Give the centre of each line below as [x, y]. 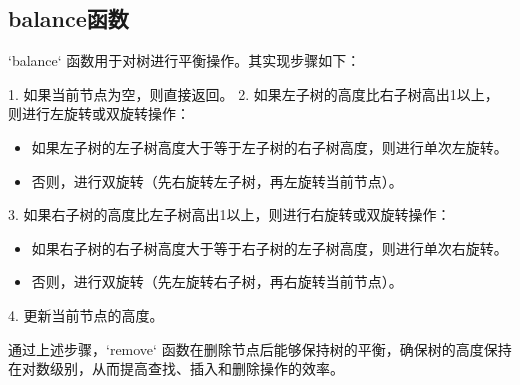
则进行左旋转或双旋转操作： [99, 113]
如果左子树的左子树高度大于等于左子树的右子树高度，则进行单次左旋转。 [269, 146]
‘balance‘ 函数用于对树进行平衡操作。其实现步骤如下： [184, 60]
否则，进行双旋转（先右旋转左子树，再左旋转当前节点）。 [217, 180]
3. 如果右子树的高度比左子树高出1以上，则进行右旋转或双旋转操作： [229, 214]
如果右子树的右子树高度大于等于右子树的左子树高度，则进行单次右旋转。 [269, 247]
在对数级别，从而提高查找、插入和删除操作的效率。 [176, 368]
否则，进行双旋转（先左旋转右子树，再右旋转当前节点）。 [217, 281]
